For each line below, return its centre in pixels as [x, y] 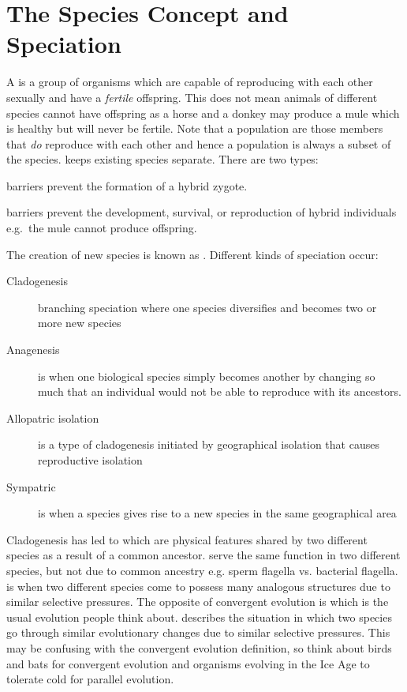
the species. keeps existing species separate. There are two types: [162, 159]
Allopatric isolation [53, 417]
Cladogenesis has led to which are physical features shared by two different [187, 539]
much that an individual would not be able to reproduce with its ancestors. [220, 391]
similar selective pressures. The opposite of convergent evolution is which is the [198, 602]
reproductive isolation [90, 460]
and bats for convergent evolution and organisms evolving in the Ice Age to [188, 663]
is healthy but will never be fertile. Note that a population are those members [195, 128]
